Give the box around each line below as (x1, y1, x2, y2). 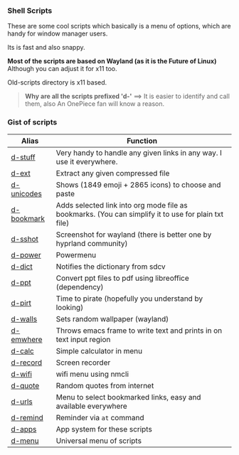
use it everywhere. (55, 156, 118, 166)
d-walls (11, 314, 38, 323)
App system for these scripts (55, 424, 153, 434)
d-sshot (11, 234, 39, 244)
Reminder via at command (55, 412, 144, 422)
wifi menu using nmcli (55, 369, 129, 379)
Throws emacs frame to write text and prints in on (55, 326, 223, 336)
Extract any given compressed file (55, 168, 170, 178)
